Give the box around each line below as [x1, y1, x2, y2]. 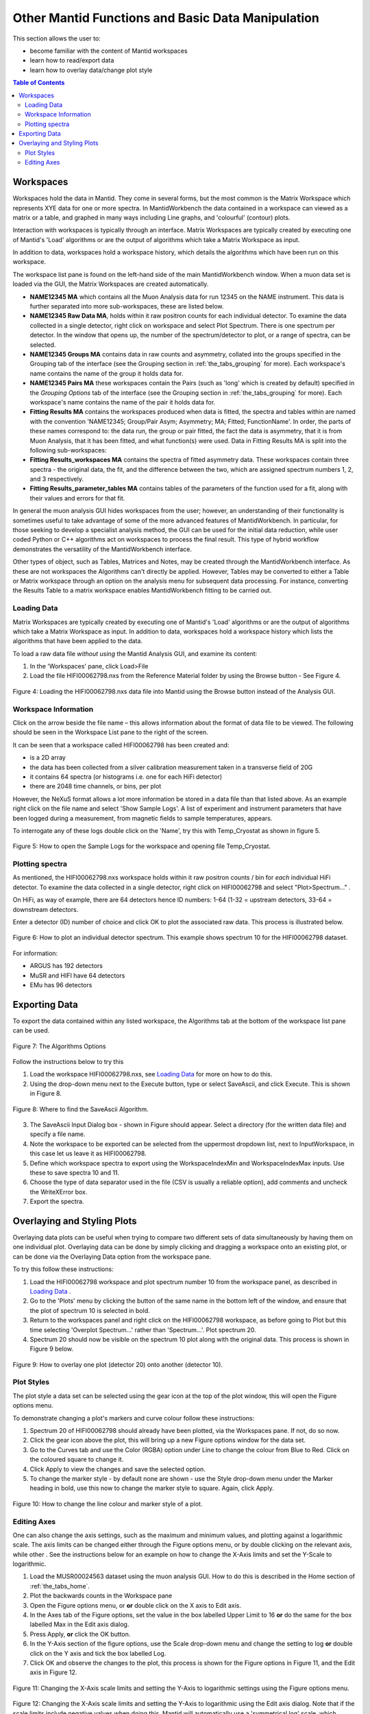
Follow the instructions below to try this [12, 1058, 124, 1066]
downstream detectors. [12, 905, 79, 913]
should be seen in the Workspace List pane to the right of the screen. [12, 728, 208, 736]
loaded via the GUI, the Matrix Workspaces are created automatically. [12, 280, 209, 288]
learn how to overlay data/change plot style [29, 66, 153, 74]
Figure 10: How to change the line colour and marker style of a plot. [12, 1499, 203, 1508]
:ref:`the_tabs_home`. [29, 1582, 90, 1590]
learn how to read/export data [29, 56, 114, 64]
